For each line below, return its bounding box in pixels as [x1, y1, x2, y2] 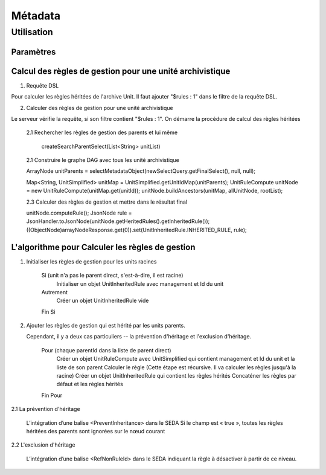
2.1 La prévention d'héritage [11, 406, 81, 413]
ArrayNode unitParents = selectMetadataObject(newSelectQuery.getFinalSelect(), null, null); [26, 167, 256, 175]
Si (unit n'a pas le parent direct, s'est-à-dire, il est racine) [41, 272, 184, 279]
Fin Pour [41, 392, 63, 399]
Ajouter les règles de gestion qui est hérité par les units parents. [26, 322, 185, 329]
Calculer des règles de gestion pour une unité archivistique [26, 104, 173, 111]
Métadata [11, 9, 60, 22]
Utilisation [11, 27, 54, 37]
